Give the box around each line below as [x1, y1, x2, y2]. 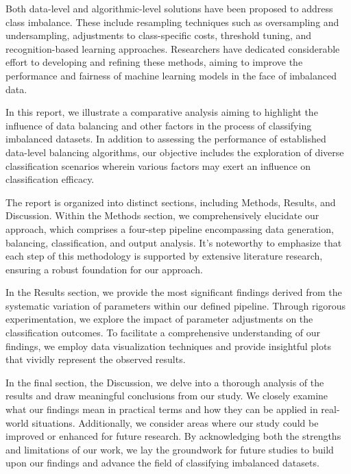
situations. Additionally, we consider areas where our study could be [32, 415, 319, 429]
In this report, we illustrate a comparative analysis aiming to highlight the [5, 105, 318, 119]
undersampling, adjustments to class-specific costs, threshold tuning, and [5, 28, 312, 42]
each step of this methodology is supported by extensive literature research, [5, 249, 323, 263]
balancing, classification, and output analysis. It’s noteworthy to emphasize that [5, 235, 342, 249]
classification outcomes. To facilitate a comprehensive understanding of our [5, 325, 321, 340]
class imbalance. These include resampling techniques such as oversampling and [5, 14, 339, 29]
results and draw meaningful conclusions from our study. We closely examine [5, 388, 328, 403]
